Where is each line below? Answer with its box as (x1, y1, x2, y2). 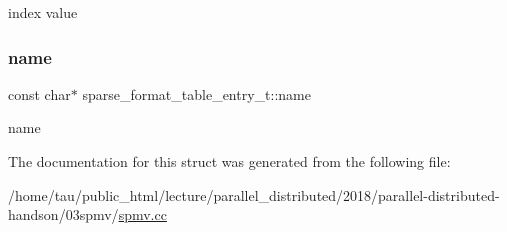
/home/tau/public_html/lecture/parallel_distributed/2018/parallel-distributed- (8, 184, 500, 205)
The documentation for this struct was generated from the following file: (8, 151, 451, 171)
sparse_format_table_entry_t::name (82, 83, 311, 104)
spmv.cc (118, 204, 167, 225)
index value (8, 2, 78, 22)
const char (8, 83, 71, 104)
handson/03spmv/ (8, 204, 119, 225)
